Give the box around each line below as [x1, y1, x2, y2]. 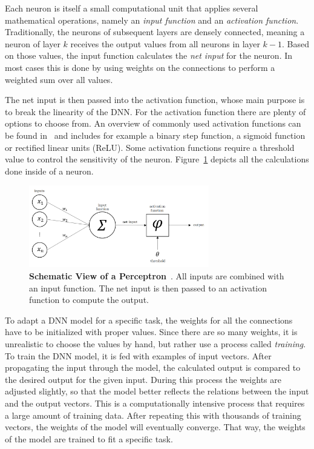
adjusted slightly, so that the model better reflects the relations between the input [5, 385, 309, 397]
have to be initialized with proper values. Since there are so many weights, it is [5, 325, 298, 338]
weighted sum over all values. [5, 73, 113, 85]
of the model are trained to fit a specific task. [5, 432, 173, 445]
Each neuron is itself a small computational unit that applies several [5, 2, 258, 14]
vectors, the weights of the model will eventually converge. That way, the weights [5, 421, 306, 433]
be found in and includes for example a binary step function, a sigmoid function [5, 128, 306, 141]
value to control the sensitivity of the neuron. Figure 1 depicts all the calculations [5, 153, 309, 165]
